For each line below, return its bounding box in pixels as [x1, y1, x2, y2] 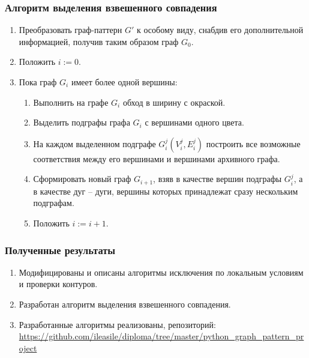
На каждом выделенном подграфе [33, 137, 156, 150]
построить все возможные [206, 137, 301, 150]
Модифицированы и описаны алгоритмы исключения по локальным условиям [19, 265, 304, 278]
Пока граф [19, 76, 57, 88]
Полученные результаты [5, 242, 116, 257]
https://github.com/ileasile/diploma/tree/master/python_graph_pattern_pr [19, 330, 304, 342]
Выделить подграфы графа [33, 116, 130, 129]
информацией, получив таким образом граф [19, 35, 179, 47]
